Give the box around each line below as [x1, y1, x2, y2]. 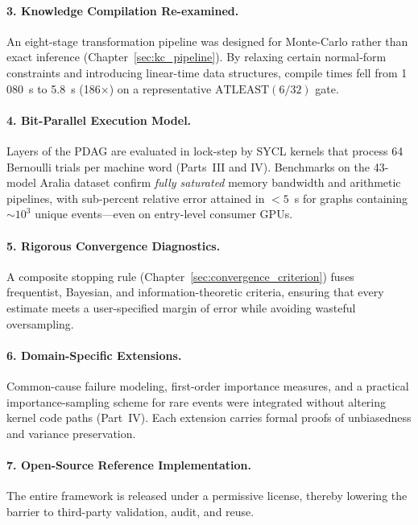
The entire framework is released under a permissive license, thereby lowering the [6, 487, 408, 504]
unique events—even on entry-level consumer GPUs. [35, 205, 293, 222]
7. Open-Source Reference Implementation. [6, 456, 251, 473]
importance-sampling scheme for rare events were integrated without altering [6, 393, 387, 410]
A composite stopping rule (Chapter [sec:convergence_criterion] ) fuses [6, 267, 354, 284]
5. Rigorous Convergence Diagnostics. [6, 237, 221, 254]
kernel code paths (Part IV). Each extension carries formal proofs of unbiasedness [6, 409, 412, 426]
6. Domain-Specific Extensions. [6, 346, 182, 363]
